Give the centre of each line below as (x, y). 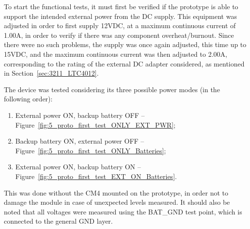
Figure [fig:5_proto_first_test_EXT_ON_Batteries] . (96, 176)
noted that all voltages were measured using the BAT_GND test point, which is (123, 211)
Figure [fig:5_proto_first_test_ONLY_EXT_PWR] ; (95, 124)
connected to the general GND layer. (58, 221)
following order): (28, 99)
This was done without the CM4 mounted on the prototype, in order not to (116, 192)
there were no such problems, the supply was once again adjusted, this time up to (125, 44)
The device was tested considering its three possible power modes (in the (112, 89)
